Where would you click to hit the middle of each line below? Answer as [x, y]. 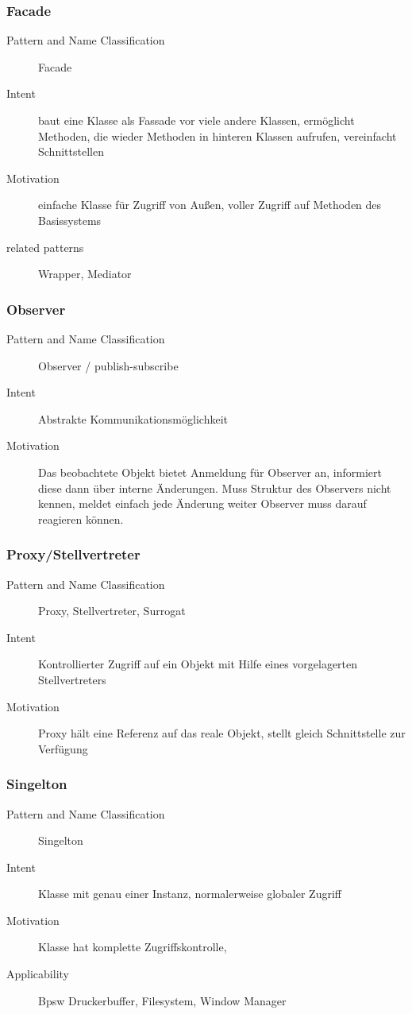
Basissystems [70, 220]
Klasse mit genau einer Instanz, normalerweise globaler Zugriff [190, 894]
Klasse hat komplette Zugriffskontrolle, [133, 947]
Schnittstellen [71, 151]
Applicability [38, 974]
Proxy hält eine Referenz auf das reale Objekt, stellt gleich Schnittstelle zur [222, 733]
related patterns [45, 247]
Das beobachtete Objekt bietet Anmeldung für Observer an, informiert [210, 472]
